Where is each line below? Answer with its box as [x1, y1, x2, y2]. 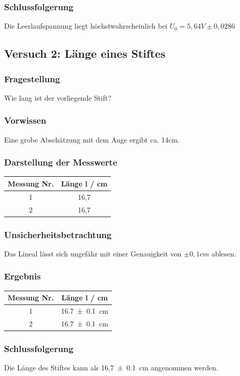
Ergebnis [4, 270, 41, 283]
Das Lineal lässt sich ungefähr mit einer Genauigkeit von [4, 248, 182, 258]
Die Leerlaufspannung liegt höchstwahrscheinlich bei [4, 20, 167, 31]
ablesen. [211, 248, 236, 258]
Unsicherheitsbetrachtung [4, 228, 112, 241]
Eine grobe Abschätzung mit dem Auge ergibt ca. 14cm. [4, 134, 180, 145]
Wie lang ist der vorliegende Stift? [4, 92, 111, 103]
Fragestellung [4, 72, 60, 85]
